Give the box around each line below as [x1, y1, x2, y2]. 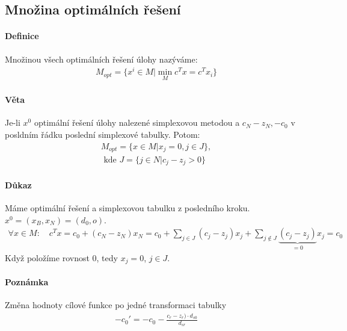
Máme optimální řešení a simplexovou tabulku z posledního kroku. [5, 202, 250, 214]
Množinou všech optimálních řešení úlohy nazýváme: [5, 52, 198, 65]
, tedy [96, 251, 118, 264]
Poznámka [5, 275, 49, 288]
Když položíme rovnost [5, 251, 90, 264]
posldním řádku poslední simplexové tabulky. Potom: [5, 128, 200, 140]
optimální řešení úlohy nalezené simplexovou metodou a [34, 116, 240, 129]
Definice [5, 29, 39, 42]
